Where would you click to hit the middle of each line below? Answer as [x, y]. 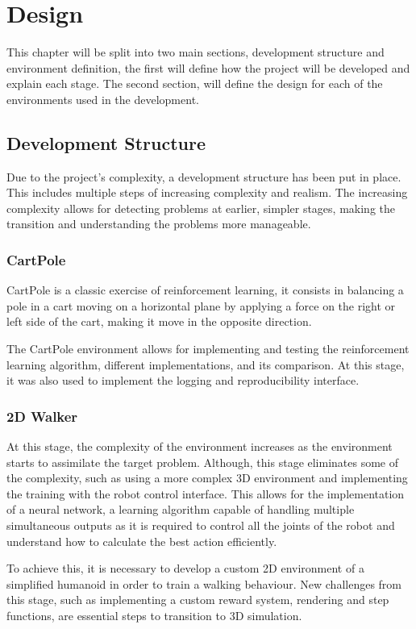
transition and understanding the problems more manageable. [159, 224]
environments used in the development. [103, 99]
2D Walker [42, 416]
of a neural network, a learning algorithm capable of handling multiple [181, 509]
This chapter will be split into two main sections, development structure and [196, 52]
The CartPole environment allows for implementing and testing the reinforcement [208, 349]
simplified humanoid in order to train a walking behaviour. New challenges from [204, 583]
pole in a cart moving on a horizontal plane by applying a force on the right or [201, 305]
